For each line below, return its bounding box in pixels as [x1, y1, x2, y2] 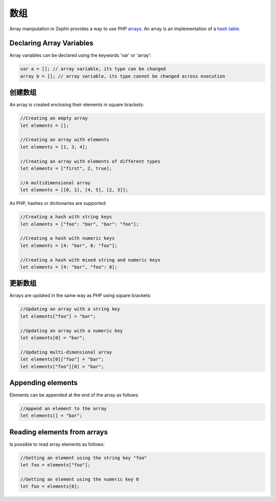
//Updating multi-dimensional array [20, 349, 112, 355]
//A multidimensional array [20, 180, 90, 185]
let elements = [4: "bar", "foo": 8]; [20, 264, 118, 270]
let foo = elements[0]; [20, 484, 80, 489]
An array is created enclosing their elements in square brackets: [9, 101, 144, 108]
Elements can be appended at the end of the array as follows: [9, 392, 139, 398]
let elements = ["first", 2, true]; [20, 165, 112, 172]
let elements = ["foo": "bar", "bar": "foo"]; [20, 221, 139, 227]
